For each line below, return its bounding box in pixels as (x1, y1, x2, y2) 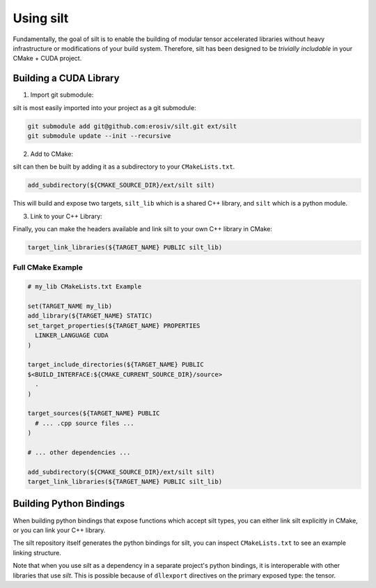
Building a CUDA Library (13, 72, 120, 84)
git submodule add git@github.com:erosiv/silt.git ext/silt (27, 122, 237, 130)
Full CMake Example (13, 263, 83, 272)
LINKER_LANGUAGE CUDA (35, 332, 109, 339)
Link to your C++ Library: (30, 212, 102, 220)
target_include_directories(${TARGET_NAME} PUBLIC (27, 361, 205, 369)
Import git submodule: (30, 91, 94, 99)
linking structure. (13, 548, 62, 557)
